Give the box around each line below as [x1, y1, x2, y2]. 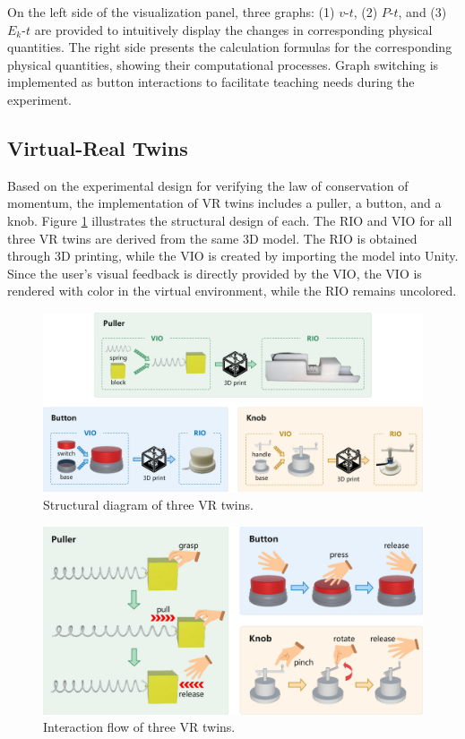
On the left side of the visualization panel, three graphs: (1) [7, 3, 335, 21]
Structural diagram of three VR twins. [43, 494, 254, 513]
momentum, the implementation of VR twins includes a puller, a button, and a [7, 193, 442, 212]
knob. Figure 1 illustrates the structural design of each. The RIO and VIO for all [7, 211, 452, 229]
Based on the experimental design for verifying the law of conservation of [7, 176, 409, 194]
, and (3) [398, 3, 447, 21]
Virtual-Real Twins [7, 133, 188, 161]
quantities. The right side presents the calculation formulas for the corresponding [7, 38, 452, 56]
